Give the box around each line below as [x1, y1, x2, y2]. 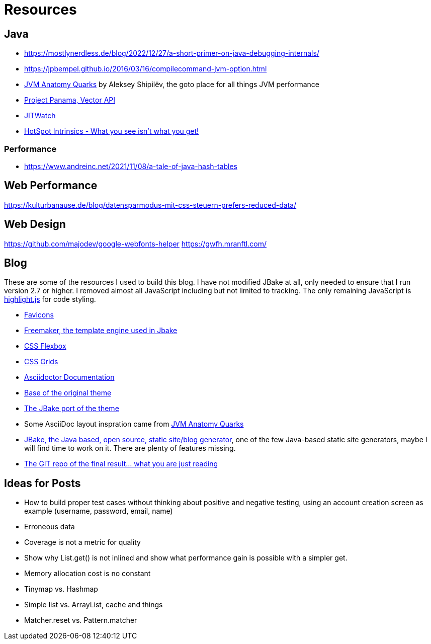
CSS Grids [24, 357, 58, 366]
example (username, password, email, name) [24, 507, 173, 516]
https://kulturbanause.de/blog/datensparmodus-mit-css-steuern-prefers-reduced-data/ [4, 200, 297, 209]
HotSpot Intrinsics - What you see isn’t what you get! [24, 127, 199, 136]
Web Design [4, 218, 66, 231]
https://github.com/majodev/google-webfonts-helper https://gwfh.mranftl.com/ [4, 239, 267, 248]
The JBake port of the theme [24, 404, 119, 413]
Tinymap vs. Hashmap [24, 585, 98, 594]
